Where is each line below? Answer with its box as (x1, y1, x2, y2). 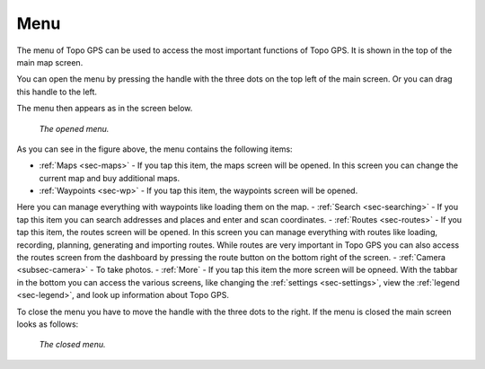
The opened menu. (39, 123, 110, 134)
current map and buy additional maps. (39, 172, 181, 183)
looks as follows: (16, 319, 79, 329)
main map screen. (16, 57, 84, 67)
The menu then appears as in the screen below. (16, 103, 193, 114)
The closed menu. (39, 339, 106, 350)
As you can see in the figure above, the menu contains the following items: (16, 144, 293, 154)
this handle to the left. (16, 86, 98, 97)
